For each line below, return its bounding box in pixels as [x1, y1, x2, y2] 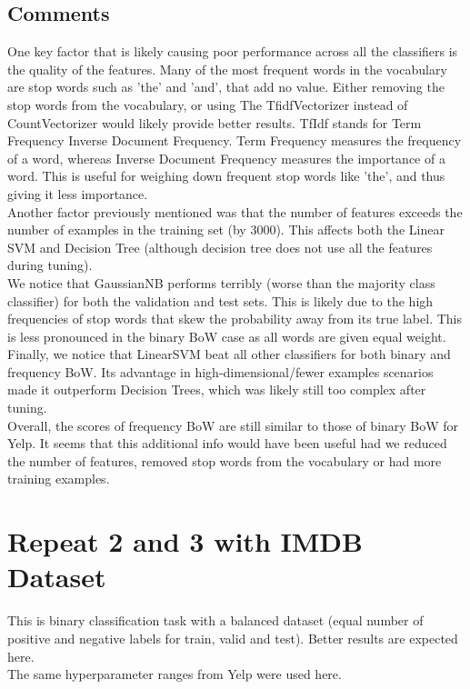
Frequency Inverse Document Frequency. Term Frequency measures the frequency [7, 131, 462, 150]
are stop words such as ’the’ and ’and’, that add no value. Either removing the [7, 77, 445, 96]
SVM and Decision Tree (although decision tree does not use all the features [7, 237, 433, 256]
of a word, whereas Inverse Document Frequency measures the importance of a [7, 148, 445, 167]
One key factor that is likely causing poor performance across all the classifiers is [7, 42, 458, 61]
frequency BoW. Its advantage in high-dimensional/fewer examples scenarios [7, 362, 434, 381]
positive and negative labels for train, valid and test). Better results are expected [7, 628, 458, 647]
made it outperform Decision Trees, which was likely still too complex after [7, 380, 426, 399]
